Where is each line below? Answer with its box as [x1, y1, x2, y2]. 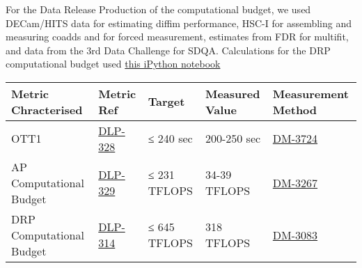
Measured [205, 85, 260, 102]
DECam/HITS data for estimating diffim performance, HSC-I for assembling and [6, 15, 352, 30]
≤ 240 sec [148, 130, 193, 147]
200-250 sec [205, 130, 261, 147]
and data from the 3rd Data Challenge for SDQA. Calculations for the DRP [6, 42, 331, 57]
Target [148, 93, 185, 110]
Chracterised [11, 101, 83, 118]
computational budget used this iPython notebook [6, 56, 221, 71]
